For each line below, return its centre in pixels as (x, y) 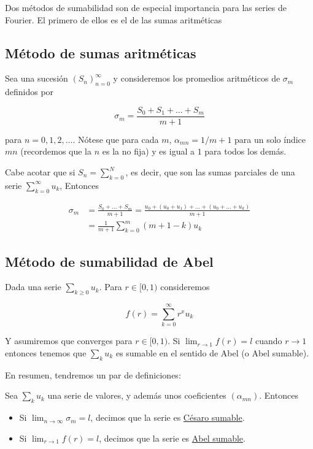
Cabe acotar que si (40, 172)
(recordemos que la (56, 151)
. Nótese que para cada (116, 139)
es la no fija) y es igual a (148, 151)
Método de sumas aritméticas (101, 52)
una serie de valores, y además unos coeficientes (137, 395)
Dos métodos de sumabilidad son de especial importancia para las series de (146, 7)
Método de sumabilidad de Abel (109, 261)
